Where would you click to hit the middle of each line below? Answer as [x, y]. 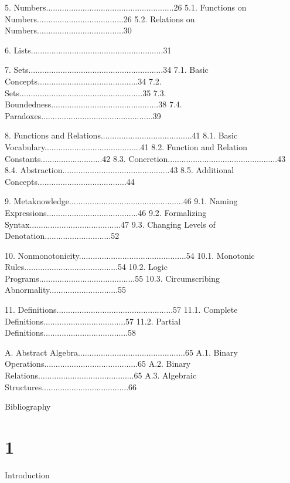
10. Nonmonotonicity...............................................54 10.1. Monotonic [130, 255]
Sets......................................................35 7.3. [86, 92]
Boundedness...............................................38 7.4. [93, 104]
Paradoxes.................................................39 [83, 115]
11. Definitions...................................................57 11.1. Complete [121, 310]
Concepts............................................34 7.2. [83, 81]
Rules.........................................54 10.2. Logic [86, 267]
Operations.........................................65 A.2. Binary [98, 364]
